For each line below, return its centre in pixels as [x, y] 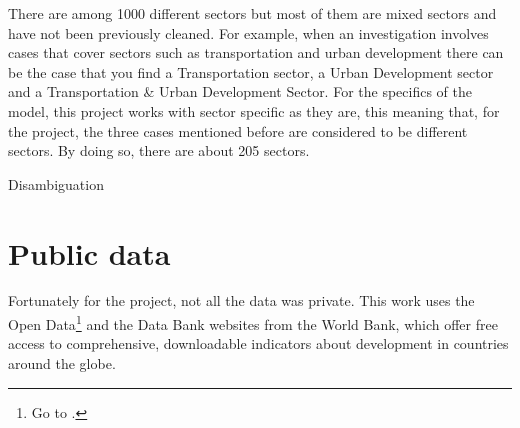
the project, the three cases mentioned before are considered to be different [238, 130]
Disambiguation [56, 183]
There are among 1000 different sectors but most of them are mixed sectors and [252, 13]
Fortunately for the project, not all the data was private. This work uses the [241, 300]
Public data [89, 252]
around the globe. [62, 362]
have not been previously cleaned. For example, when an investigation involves [248, 32]
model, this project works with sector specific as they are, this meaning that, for [254, 110]
